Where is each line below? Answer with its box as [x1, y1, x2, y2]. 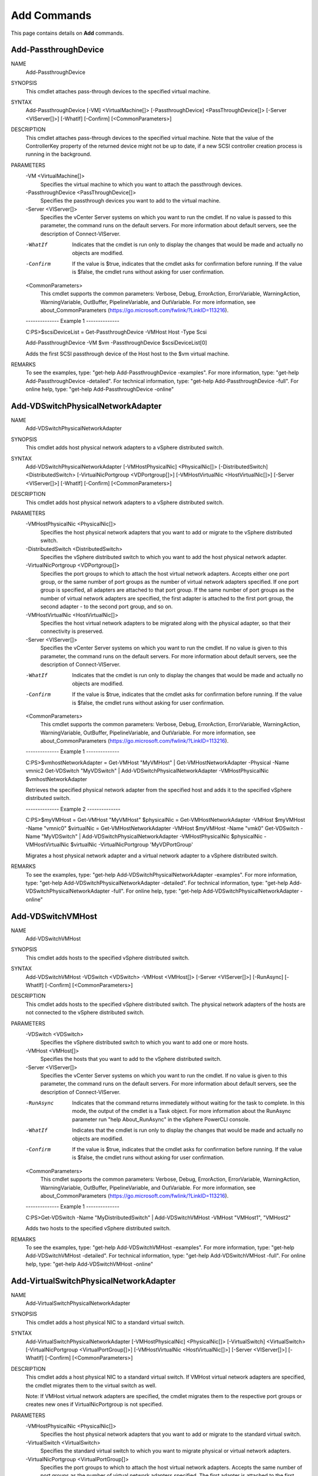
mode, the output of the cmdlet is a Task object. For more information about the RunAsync [72, 1108, 291, 1115]
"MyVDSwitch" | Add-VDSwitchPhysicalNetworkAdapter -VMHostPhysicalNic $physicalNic [41, 833, 263, 840]
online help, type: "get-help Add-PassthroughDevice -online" [25, 386, 174, 393]
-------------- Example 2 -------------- [25, 805, 121, 812]
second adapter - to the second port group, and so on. [40, 603, 173, 610]
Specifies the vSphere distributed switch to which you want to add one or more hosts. [40, 1039, 249, 1046]
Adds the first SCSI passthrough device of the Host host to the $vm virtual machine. [25, 350, 230, 357]
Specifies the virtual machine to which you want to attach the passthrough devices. [40, 181, 243, 188]
